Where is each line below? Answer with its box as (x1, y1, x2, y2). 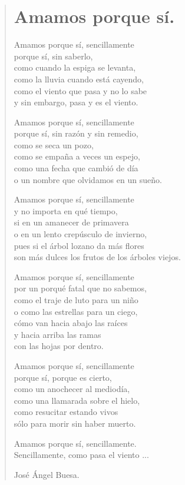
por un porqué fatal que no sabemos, (14, 282, 147, 294)
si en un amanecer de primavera (14, 216, 129, 228)
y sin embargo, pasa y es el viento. (14, 96, 138, 108)
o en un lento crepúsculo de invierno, (14, 228, 147, 240)
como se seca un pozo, (14, 138, 94, 151)
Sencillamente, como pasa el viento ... (14, 449, 149, 461)
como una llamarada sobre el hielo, (14, 394, 140, 406)
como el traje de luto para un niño (14, 294, 138, 305)
